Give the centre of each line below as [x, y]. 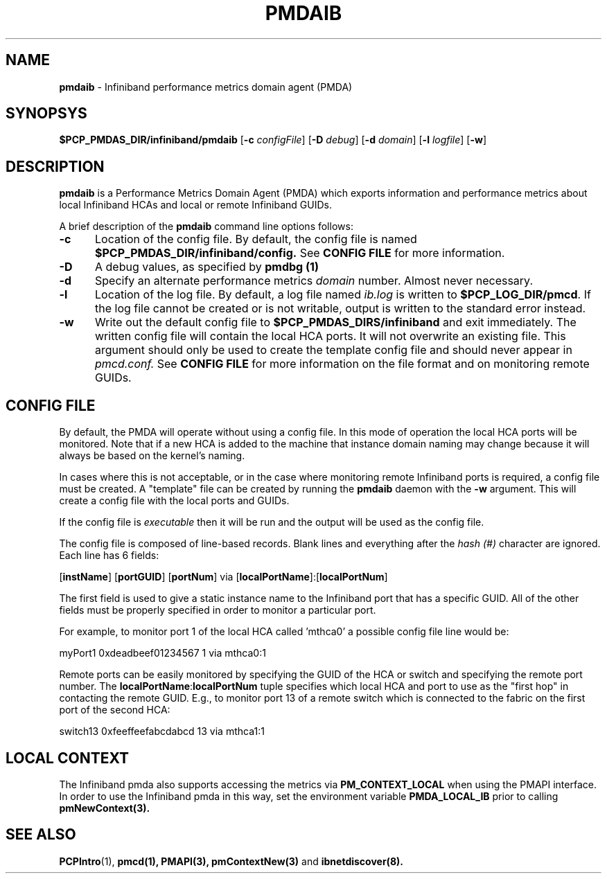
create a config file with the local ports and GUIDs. [174, 501]
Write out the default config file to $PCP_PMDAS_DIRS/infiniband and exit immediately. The [335, 322]
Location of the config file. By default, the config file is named [256, 239]
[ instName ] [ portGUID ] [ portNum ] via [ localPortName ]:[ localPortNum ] [223, 577]
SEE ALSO [41, 835]
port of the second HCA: [115, 710]
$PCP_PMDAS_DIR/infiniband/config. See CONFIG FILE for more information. [300, 253]
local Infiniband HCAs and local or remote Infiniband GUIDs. [195, 205]
